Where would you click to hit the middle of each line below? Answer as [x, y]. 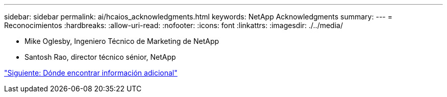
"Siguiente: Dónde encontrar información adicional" [91, 73]
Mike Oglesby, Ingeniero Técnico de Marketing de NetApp [122, 41]
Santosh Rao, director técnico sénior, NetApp [100, 57]
